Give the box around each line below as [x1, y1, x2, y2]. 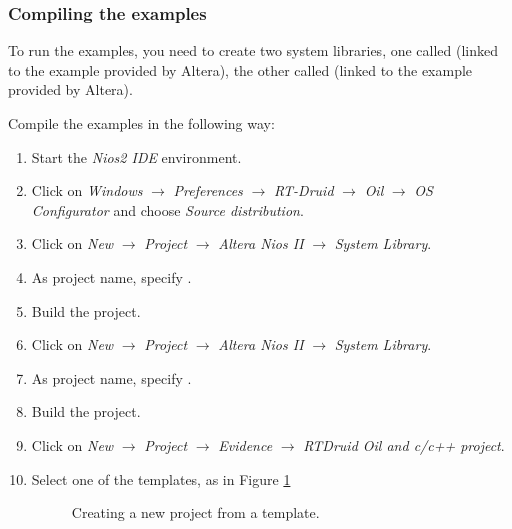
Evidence [218, 434, 273, 455]
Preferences [173, 180, 243, 201]
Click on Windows [31, 180, 143, 201]
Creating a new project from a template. [71, 502, 320, 523]
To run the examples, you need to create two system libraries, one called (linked [8, 40, 499, 61]
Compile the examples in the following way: [8, 113, 275, 133]
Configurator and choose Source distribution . [31, 199, 304, 220]
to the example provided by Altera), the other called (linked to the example [8, 59, 473, 80]
